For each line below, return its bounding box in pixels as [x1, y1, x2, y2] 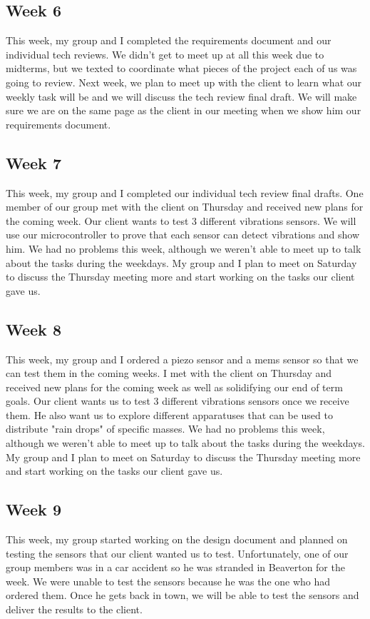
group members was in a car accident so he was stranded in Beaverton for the [6, 560, 345, 575]
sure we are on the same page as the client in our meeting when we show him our [6, 103, 361, 118]
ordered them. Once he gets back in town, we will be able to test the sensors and [6, 588, 359, 603]
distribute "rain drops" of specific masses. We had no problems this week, [6, 421, 325, 436]
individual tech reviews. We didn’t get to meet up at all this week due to [6, 46, 324, 61]
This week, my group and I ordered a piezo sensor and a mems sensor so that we [6, 351, 359, 366]
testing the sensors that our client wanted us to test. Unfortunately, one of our [6, 545, 349, 560]
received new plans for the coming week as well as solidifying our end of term [6, 379, 343, 394]
